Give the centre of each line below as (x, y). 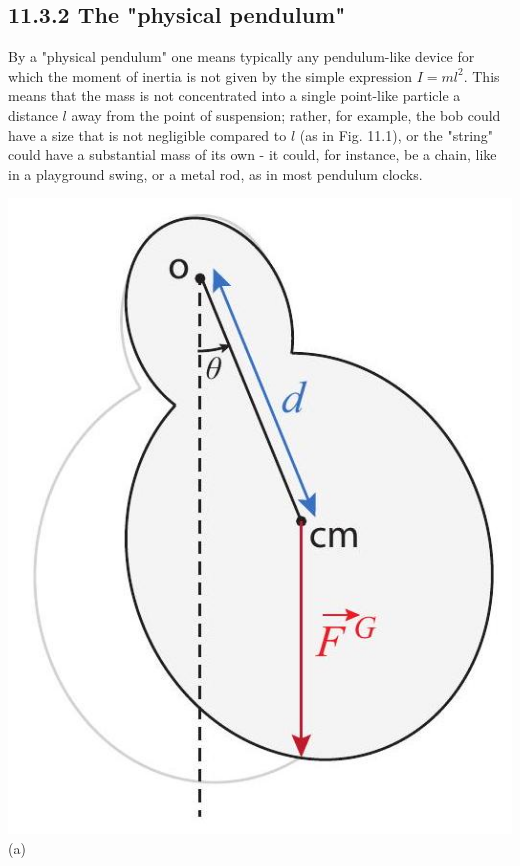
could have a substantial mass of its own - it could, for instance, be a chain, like (252, 154)
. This (481, 75)
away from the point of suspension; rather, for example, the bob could (286, 114)
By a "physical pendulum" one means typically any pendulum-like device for (241, 56)
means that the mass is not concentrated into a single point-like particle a (234, 95)
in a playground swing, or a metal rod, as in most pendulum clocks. (215, 173)
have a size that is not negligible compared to (147, 134)
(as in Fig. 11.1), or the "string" (396, 134)
